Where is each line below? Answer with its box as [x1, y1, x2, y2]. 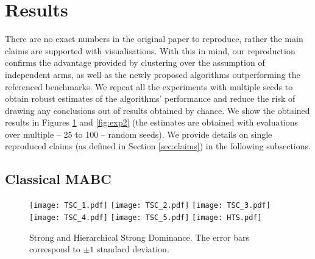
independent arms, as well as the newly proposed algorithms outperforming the [5, 68, 300, 80]
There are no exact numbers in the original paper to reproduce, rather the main [5, 32, 303, 45]
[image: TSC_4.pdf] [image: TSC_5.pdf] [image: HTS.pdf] [29, 213, 262, 222]
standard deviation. [97, 243, 169, 255]
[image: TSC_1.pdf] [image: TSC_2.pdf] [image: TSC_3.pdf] [29, 201, 271, 210]
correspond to [29, 243, 80, 255]
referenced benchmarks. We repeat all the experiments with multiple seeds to [5, 80, 293, 93]
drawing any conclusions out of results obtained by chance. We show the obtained [5, 104, 310, 116]
